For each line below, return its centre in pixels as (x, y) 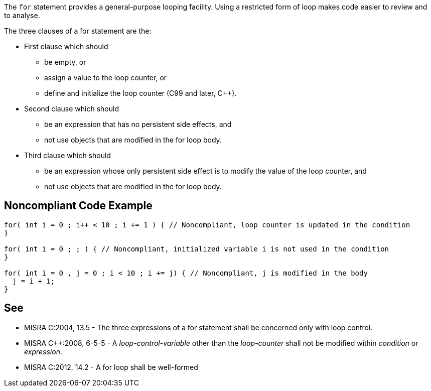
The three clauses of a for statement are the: (78, 31)
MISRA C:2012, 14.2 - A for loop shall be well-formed (111, 367)
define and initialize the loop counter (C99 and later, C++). (140, 93)
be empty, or (65, 62)
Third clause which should (67, 155)
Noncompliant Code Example (78, 206)
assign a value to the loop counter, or (106, 78)
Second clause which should (71, 109)
